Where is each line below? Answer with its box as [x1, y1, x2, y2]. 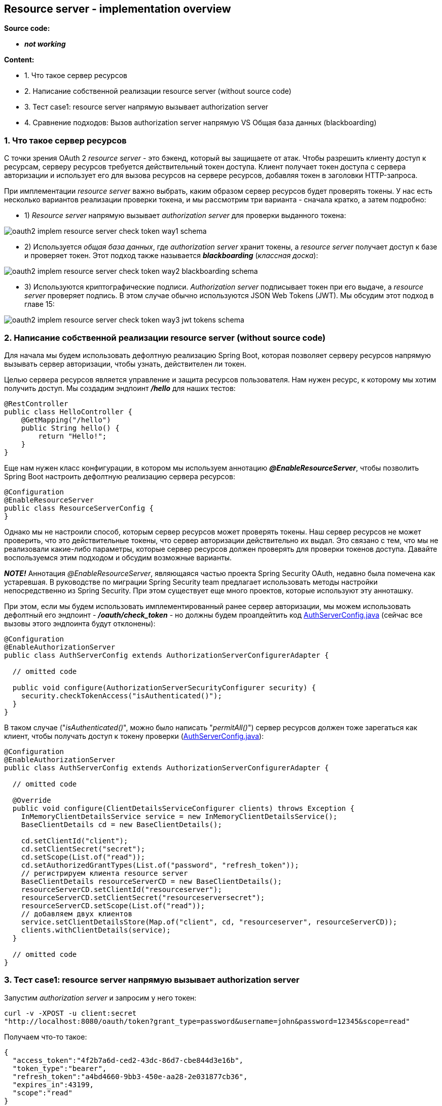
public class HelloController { [4, 407, 132, 416]
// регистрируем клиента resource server [21, 869, 188, 877]
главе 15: [24, 300, 55, 309]
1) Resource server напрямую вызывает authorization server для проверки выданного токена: [24, 211, 346, 220]
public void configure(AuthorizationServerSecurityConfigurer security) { [12, 683, 316, 692]
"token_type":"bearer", [12, 1064, 107, 1073]
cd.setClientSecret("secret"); [21, 844, 145, 853]
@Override [12, 796, 51, 804]
